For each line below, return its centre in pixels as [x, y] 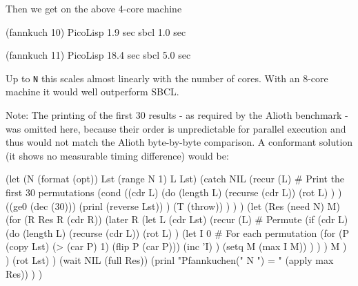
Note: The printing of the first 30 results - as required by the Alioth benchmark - [177, 115]
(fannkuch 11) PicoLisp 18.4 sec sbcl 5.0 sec [98, 55]
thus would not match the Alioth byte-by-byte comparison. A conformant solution [179, 142]
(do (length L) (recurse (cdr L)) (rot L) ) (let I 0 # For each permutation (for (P [177, 232]
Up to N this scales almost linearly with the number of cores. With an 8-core [167, 78]
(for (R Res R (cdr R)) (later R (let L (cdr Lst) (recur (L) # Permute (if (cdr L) [177, 219]
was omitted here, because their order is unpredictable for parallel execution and [176, 128]
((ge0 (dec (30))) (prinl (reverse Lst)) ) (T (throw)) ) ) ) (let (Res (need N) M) [173, 206]
